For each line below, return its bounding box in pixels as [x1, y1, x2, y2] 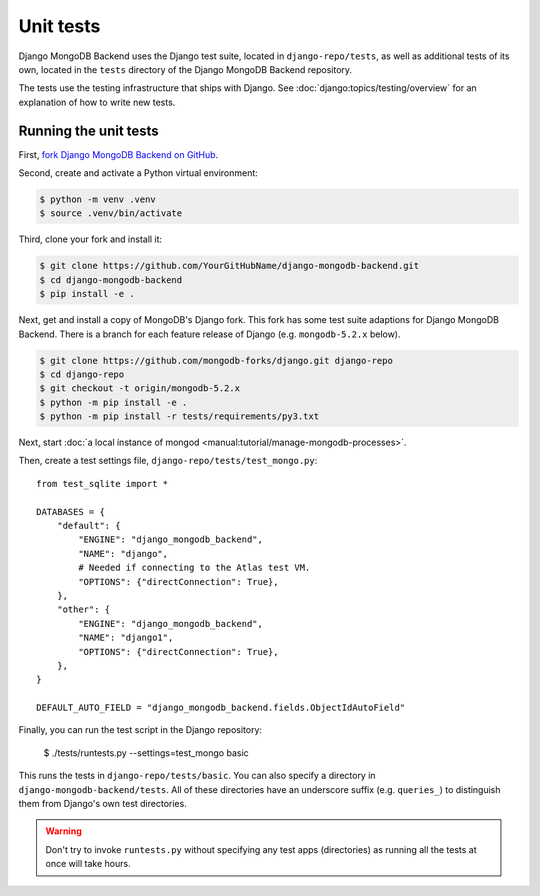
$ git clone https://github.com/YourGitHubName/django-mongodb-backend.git [39, 260, 420, 272]
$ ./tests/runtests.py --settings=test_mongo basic [43, 746, 249, 759]
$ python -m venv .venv [39, 194, 157, 205]
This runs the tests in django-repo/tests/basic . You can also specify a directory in [18, 770, 376, 782]
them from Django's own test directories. [18, 798, 187, 810]
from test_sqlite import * [36, 478, 169, 489]
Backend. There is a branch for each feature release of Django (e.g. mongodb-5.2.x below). [18, 328, 401, 340]
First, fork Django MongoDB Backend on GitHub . [18, 148, 219, 160]
